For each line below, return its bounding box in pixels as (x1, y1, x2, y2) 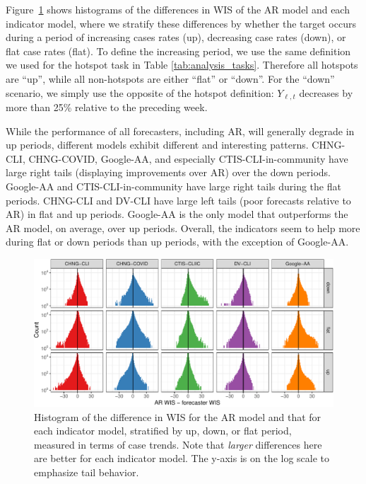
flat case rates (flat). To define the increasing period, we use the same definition (6, 43, 351, 58)
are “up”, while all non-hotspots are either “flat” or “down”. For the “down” (6, 71, 335, 86)
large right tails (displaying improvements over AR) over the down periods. (6, 165, 331, 180)
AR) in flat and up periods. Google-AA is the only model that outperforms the (6, 207, 348, 221)
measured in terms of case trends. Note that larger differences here (34, 437, 322, 451)
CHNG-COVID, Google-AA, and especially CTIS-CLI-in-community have (28, 151, 348, 166)
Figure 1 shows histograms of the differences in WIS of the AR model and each (6, 2, 350, 16)
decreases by (299, 85, 353, 100)
